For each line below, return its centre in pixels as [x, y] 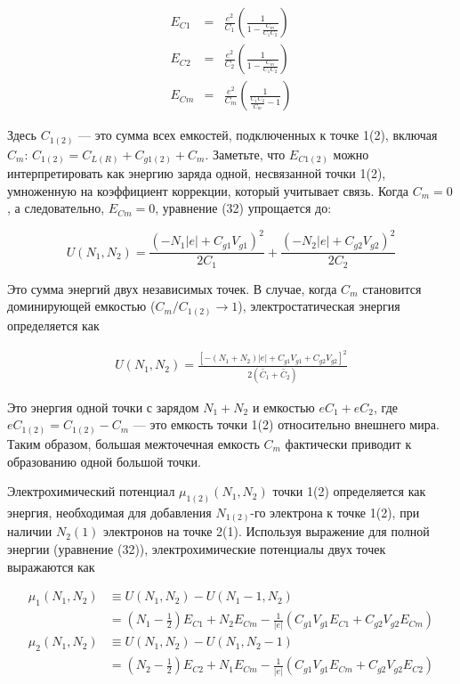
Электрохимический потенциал [91, 491]
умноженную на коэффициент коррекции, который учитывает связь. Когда [208, 190]
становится [392, 288]
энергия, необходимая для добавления [109, 512]
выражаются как [51, 566]
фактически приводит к [348, 443]
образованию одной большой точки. [104, 461]
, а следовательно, [56, 208]
